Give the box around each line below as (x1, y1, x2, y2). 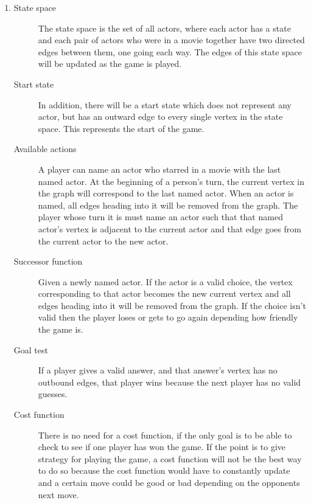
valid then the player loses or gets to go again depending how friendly (38, 311, 298, 324)
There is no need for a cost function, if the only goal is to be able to (38, 428, 292, 441)
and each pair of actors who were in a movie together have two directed (38, 33, 305, 46)
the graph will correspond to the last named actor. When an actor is (38, 187, 294, 199)
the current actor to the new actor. (38, 234, 169, 247)
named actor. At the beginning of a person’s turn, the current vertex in (38, 175, 304, 187)
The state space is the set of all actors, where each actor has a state (38, 21, 291, 34)
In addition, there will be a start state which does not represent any (38, 98, 292, 111)
